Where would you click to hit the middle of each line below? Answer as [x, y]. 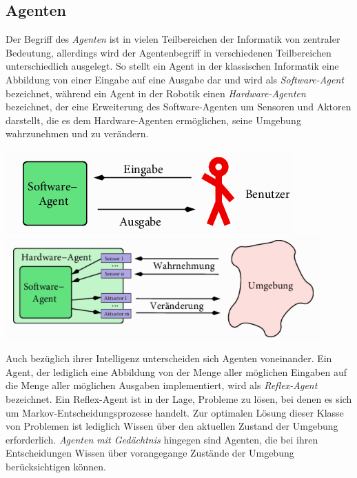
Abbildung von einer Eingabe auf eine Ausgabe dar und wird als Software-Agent [175, 79]
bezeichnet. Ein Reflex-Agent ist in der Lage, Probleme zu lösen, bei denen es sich [179, 398]
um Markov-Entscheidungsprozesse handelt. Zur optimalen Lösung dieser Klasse [175, 412]
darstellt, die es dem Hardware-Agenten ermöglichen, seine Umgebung [153, 120]
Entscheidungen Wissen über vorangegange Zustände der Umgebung [150, 453]
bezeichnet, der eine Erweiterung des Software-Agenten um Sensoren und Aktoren [178, 107]
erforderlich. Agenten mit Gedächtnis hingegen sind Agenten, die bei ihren [162, 439]
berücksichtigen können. [56, 466]
